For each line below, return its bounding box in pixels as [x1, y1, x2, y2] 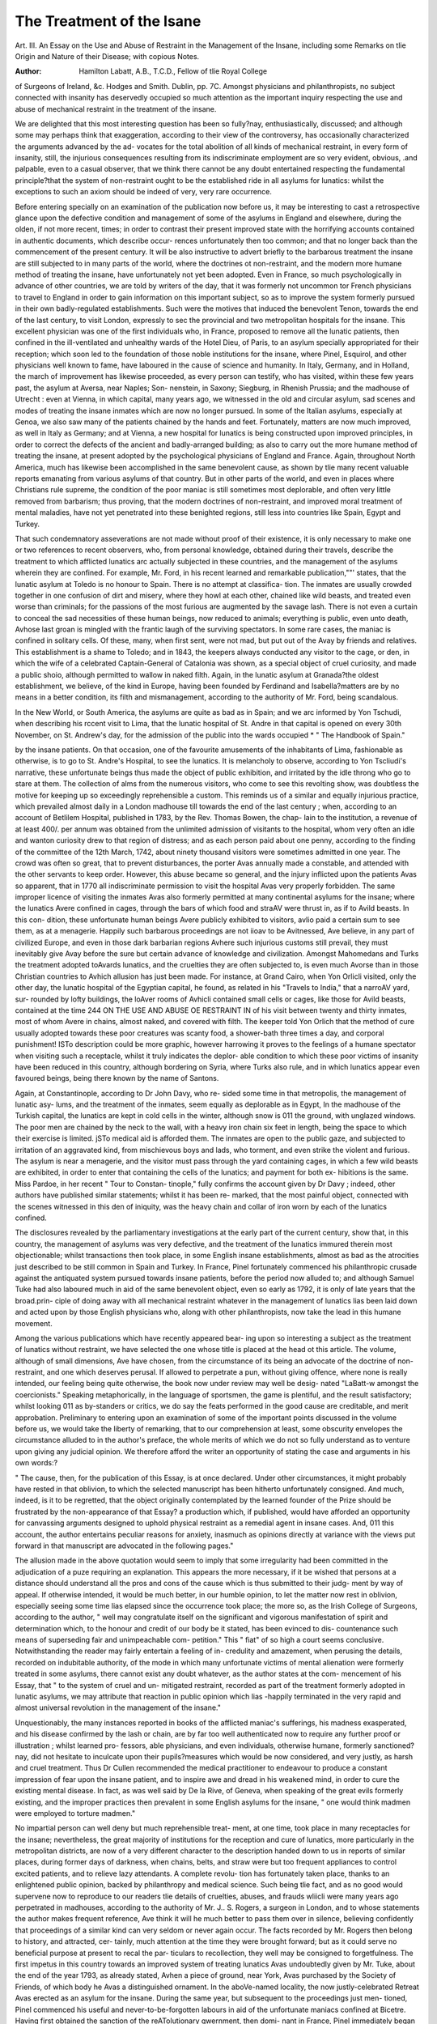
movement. [15, 1318, 53, 1328]
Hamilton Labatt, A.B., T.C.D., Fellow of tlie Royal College [78, 66, 268, 76]
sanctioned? [373, 1741, 414, 1750]
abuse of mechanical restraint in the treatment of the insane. [15, 104, 217, 113]
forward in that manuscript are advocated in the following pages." [15, 1541, 234, 1550]
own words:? [15, 1458, 58, 1468]
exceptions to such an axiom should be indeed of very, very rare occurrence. [15, 187, 273, 197]
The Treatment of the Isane [15, 12, 202, 30]
